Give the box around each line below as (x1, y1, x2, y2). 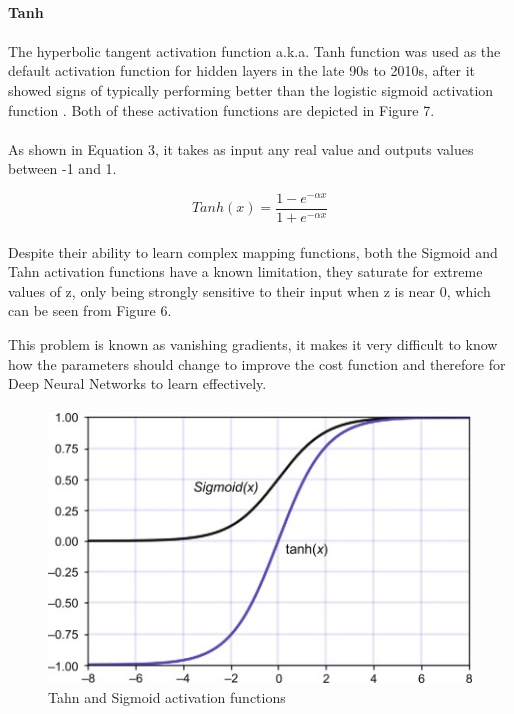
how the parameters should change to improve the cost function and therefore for (8, 353, 506, 374)
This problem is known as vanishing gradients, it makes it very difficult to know (8, 334, 498, 355)
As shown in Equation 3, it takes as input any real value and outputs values (8, 138, 474, 159)
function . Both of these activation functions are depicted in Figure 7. (8, 99, 435, 120)
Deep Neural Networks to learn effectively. (8, 373, 267, 394)
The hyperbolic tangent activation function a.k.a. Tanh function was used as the (8, 40, 501, 61)
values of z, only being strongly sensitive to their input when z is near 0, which (8, 280, 491, 301)
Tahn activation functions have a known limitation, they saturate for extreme (8, 261, 483, 282)
